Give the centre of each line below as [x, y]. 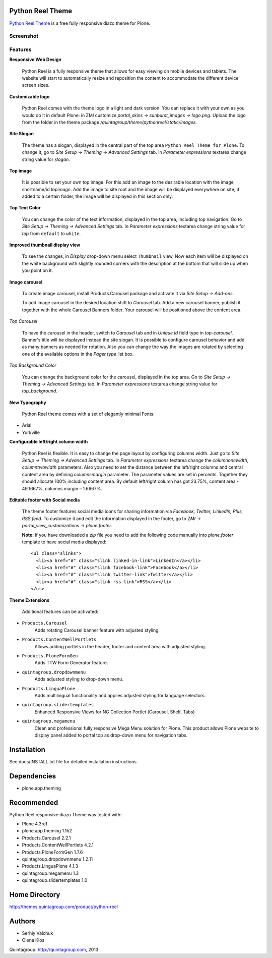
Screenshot [24, 36]
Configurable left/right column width [49, 442]
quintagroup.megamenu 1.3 [50, 873]
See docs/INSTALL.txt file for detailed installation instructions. [74, 761]
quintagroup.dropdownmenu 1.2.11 [57, 859]
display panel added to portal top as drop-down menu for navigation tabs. [111, 735]
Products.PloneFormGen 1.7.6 [52, 852]
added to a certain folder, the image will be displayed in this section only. [97, 196]
